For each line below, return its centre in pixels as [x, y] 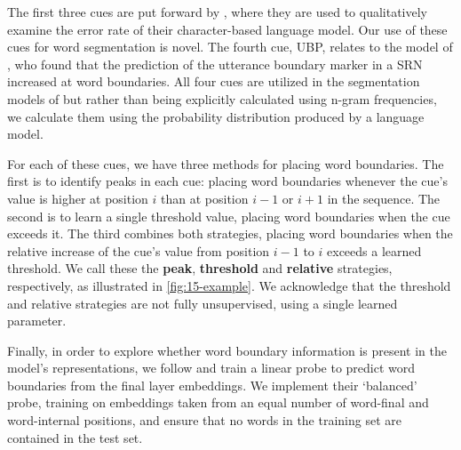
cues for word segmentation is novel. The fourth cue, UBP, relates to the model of [230, 47]
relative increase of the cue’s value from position [139, 250]
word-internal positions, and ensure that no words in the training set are [204, 420]
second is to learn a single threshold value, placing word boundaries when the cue [229, 216]
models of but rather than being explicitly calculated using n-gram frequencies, [222, 98]
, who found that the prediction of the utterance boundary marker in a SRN [215, 64]
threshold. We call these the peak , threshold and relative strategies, [200, 268]
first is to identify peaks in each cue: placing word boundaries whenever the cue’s [227, 181]
